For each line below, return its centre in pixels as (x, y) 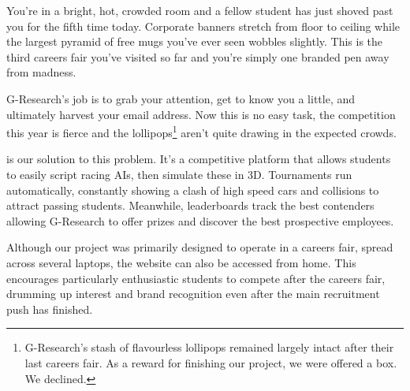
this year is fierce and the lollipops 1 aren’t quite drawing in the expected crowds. (201, 131)
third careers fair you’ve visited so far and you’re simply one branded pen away (198, 56)
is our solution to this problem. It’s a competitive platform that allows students (199, 159)
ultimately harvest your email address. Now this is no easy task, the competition (201, 114)
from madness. (41, 72)
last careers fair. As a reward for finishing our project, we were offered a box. (211, 362)
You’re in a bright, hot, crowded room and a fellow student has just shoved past (200, 10)
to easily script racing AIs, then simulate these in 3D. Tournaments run (179, 174)
